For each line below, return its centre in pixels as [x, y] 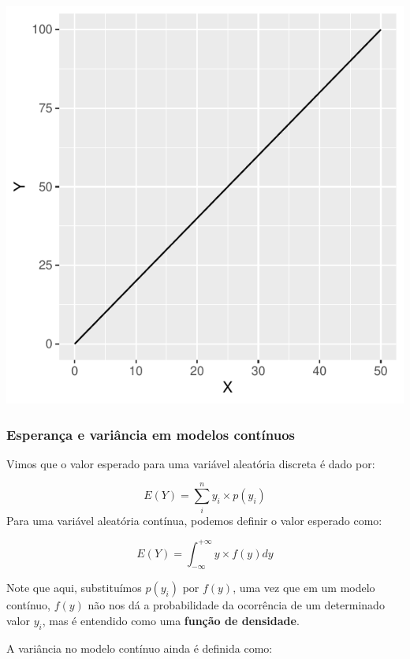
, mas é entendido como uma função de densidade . [171, 621]
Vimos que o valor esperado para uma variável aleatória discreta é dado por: [191, 463]
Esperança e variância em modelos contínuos [151, 434]
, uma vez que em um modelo [304, 588]
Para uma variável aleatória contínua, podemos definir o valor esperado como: [194, 520]
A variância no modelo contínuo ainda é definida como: [140, 648]
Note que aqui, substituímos [74, 588]
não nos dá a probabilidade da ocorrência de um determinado [236, 605]
